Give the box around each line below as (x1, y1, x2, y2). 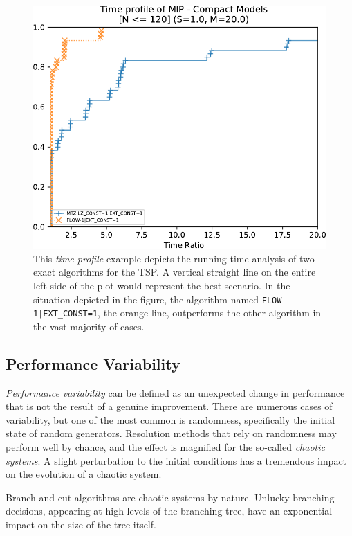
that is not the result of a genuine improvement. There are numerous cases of (6, 399, 333, 413)
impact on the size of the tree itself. (6, 517, 156, 531)
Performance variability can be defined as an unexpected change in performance (6, 385, 345, 400)
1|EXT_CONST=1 (33, 309, 98, 319)
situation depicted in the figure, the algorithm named (33, 292, 259, 306)
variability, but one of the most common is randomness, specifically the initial (6, 412, 335, 427)
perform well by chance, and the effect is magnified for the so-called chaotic (6, 440, 325, 454)
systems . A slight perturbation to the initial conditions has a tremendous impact (6, 453, 347, 467)
